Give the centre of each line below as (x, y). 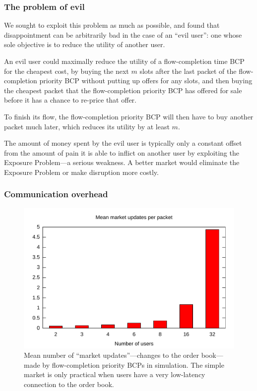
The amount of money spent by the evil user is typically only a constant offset (123, 143)
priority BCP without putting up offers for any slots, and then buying (146, 81)
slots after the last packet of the (188, 71)
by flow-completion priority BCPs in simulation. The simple (133, 364)
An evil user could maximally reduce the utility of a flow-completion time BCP (124, 61)
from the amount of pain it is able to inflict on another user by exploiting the (122, 152)
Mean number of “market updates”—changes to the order (112, 355)
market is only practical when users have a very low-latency (115, 374)
